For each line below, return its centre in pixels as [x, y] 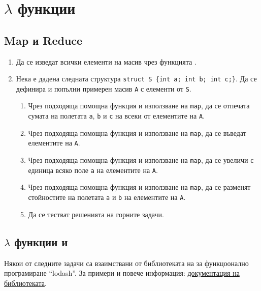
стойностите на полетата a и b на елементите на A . [107, 197]
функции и [41, 241]
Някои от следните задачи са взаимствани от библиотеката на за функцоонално [126, 263]
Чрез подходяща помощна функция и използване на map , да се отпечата [139, 106]
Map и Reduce [43, 40]
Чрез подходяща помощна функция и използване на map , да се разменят [139, 187]
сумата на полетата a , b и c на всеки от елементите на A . [117, 116]
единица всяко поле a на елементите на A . [93, 170]
